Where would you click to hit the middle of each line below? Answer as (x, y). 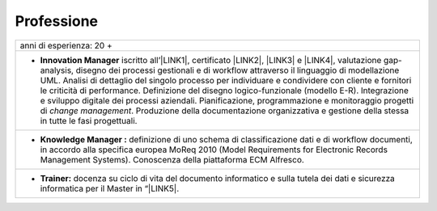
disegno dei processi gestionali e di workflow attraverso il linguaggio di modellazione (238, 70)
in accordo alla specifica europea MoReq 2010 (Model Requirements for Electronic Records (214, 150)
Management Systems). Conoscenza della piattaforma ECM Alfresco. (172, 159)
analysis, (57, 70)
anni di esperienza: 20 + (66, 45)
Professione (57, 21)
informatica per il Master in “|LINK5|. (110, 188)
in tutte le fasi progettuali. (89, 120)
